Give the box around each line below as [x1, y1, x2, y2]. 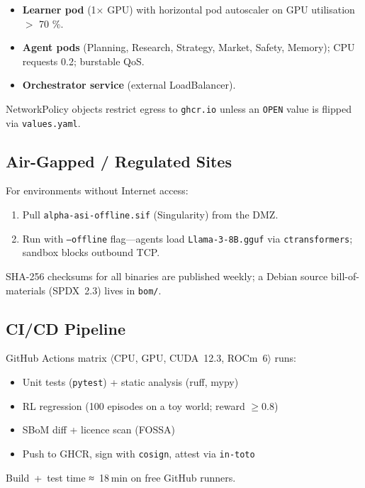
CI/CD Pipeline [6, 317, 125, 339]
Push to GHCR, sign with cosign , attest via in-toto [22, 445, 255, 460]
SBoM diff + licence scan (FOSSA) [22, 422, 175, 437]
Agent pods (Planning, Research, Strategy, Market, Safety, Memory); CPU [22, 40, 355, 55]
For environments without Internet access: [6, 183, 189, 198]
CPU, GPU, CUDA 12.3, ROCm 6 [113, 350, 268, 365]
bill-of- [330, 268, 359, 283]
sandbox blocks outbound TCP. [22, 245, 160, 260]
